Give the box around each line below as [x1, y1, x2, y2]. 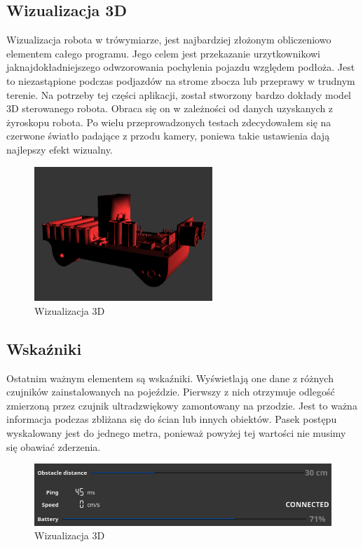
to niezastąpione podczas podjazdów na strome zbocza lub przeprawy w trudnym [6, 73, 355, 88]
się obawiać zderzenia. [6, 439, 101, 454]
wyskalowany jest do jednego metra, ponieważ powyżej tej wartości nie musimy [6, 426, 346, 440]
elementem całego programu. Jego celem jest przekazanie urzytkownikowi [6, 46, 320, 60]
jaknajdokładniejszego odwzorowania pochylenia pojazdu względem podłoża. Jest [6, 60, 355, 74]
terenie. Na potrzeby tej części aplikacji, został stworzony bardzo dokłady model [6, 87, 351, 102]
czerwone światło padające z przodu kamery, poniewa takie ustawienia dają [6, 128, 330, 143]
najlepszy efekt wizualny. [6, 142, 113, 156]
